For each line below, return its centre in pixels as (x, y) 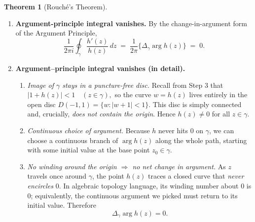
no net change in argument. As (179, 166)
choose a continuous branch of (73, 140)
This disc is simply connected (197, 104)
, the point (108, 176)
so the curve (133, 94)
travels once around (57, 176)
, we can (222, 130)
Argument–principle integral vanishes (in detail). (100, 68)
